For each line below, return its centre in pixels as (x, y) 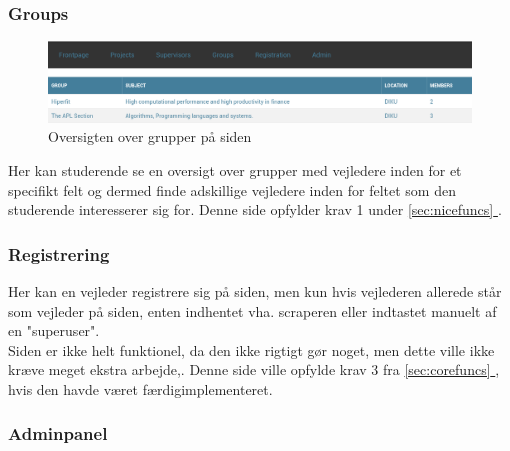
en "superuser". (54, 330)
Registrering (59, 253)
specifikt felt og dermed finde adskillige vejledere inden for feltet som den (232, 189)
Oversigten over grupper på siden (150, 136)
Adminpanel (58, 433)
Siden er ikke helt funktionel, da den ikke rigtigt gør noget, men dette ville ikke (251, 349)
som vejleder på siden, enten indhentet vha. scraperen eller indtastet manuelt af (252, 310)
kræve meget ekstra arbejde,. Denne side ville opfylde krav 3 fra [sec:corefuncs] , (254, 369)
